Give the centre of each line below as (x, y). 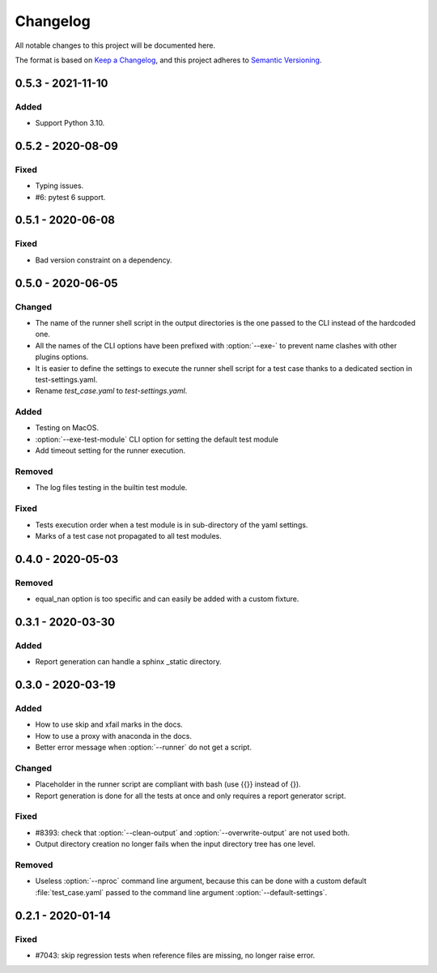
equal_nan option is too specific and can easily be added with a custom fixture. (167, 599)
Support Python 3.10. (70, 123)
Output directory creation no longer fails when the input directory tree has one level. (175, 844)
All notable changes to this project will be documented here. (115, 45)
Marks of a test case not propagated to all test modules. (128, 536)
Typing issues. (59, 186)
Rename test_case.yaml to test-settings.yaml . (111, 391)
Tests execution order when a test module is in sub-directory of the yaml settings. (172, 525)
